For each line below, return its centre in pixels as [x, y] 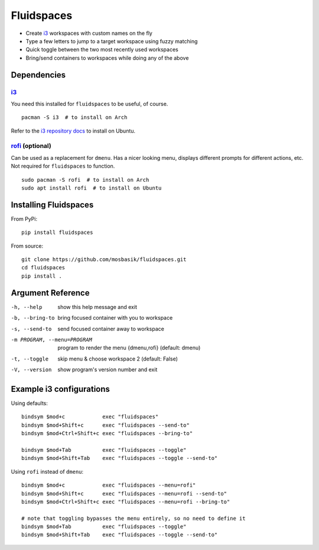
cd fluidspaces [43, 268]
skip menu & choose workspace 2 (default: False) [118, 359]
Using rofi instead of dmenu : [47, 471]
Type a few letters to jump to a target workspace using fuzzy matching [112, 41]
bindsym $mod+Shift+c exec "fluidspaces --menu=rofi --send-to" [124, 493]
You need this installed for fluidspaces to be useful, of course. [89, 104]
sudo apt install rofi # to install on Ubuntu [92, 188]
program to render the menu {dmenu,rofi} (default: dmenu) [129, 348]
